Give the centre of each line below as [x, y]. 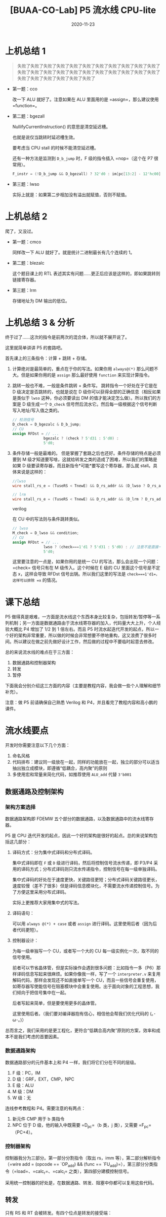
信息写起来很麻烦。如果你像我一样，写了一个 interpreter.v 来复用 [93, 974]
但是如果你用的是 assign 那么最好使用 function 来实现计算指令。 [86, 375]
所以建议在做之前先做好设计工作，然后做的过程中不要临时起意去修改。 [85, 642]
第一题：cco [25, 89]
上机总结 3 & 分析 [40, 322]
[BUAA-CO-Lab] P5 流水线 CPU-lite [83, 10]
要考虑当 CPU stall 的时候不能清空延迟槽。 [55, 147]
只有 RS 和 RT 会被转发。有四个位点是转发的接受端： [59, 1213]
